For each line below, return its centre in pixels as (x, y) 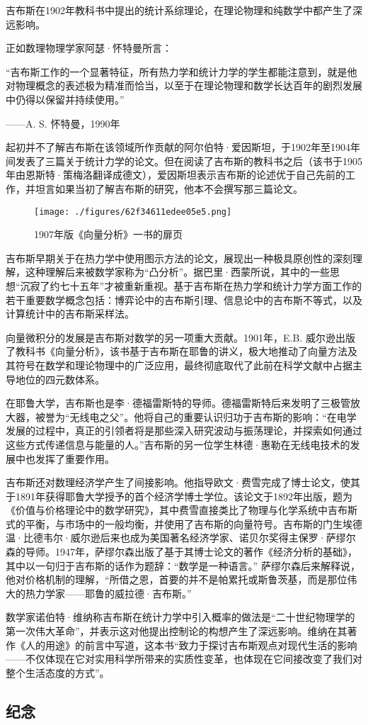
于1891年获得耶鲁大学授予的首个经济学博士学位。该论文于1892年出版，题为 (179, 496)
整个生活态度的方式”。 (58, 672)
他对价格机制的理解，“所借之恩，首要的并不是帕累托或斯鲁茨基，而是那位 (177, 579)
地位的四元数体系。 (60, 379)
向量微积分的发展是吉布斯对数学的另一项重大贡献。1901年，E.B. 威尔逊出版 (180, 337)
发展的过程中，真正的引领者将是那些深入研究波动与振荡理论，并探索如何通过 (184, 431)
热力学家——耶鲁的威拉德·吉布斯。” (108, 593)
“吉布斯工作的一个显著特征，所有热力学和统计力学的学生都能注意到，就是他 (182, 71)
